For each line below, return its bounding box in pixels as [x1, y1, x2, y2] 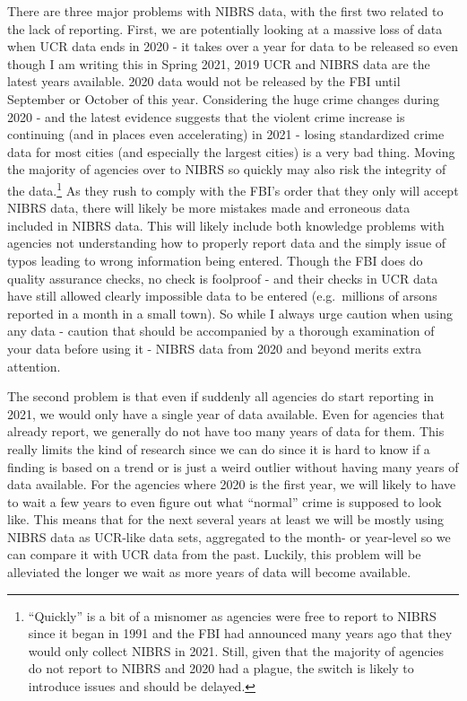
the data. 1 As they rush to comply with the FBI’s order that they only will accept [7, 178, 459, 199]
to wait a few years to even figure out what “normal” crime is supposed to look [7, 492, 442, 511]
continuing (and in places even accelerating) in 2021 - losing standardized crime [7, 125, 445, 144]
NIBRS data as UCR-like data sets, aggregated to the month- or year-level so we [7, 527, 451, 546]
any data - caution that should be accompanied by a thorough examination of [7, 321, 435, 340]
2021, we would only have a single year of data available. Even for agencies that [7, 404, 445, 423]
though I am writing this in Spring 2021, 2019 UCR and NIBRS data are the [7, 54, 430, 73]
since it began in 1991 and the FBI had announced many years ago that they [28, 624, 453, 643]
